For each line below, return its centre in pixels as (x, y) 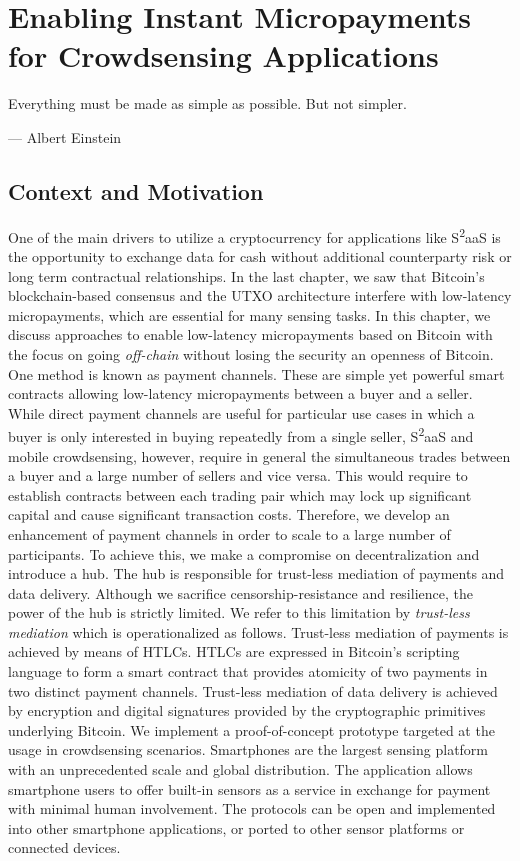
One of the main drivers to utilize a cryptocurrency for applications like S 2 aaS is (254, 235)
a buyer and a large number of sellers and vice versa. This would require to (238, 475)
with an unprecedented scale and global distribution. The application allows (240, 769)
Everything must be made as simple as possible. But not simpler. (207, 103)
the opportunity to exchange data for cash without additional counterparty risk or (260, 255)
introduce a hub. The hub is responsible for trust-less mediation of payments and (256, 573)
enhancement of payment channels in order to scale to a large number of (229, 533)
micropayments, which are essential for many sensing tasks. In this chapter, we (249, 314)
